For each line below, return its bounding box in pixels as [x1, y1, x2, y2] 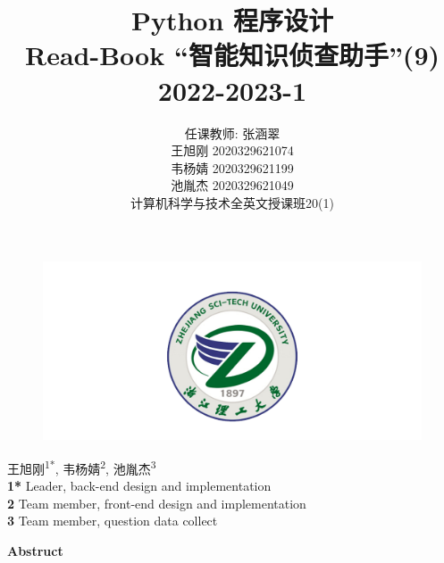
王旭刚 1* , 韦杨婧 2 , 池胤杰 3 [7, 457, 156, 477]
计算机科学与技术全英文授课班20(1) [130, 193, 334, 211]
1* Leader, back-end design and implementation [7, 476, 272, 495]
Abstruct [7, 542, 63, 560]
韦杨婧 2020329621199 [171, 158, 294, 177]
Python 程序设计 [130, 2, 334, 38]
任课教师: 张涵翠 [184, 123, 281, 142]
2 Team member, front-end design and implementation [7, 493, 306, 512]
